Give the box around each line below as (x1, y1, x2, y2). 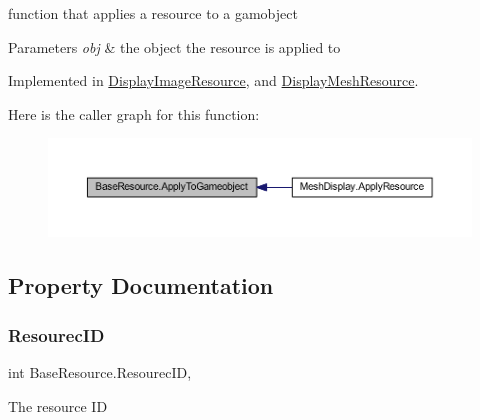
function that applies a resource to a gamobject (8, 3, 298, 23)
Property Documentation (8, 270, 274, 301)
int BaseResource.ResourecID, (8, 362, 192, 383)
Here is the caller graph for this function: (8, 103, 260, 124)
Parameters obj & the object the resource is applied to (8, 36, 341, 57)
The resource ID (8, 395, 108, 416)
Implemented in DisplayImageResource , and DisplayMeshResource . (8, 70, 419, 91)
